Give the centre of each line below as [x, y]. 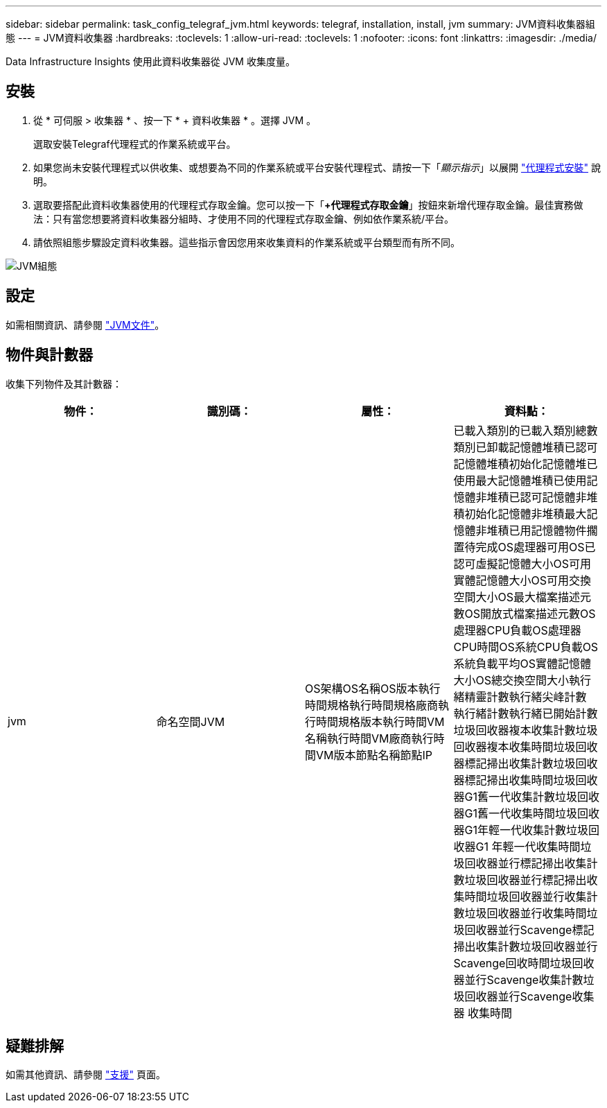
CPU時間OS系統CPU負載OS [526, 647]
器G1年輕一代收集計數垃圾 [521, 830]
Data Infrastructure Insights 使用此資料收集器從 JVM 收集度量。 [150, 61]
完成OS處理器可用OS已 [536, 547]
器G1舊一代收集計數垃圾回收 [526, 796]
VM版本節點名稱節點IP [375, 755]
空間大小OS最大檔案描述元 [522, 597]
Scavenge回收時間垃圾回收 [524, 963]
